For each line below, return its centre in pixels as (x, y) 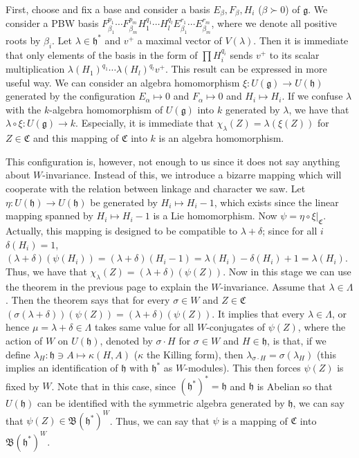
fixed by (22, 386)
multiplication (35, 69)
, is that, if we (297, 340)
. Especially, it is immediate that (145, 123)
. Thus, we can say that (159, 420)
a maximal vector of (179, 40)
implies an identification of (62, 368)
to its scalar (294, 54)
